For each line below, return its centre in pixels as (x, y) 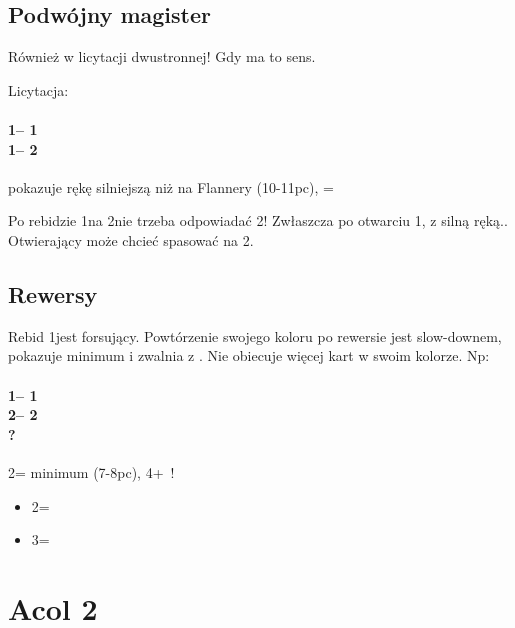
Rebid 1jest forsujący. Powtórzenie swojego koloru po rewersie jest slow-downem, (255, 335)
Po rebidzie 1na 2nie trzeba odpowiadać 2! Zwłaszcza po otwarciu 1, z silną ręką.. (258, 220)
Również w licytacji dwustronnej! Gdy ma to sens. (162, 56)
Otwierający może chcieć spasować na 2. (131, 239)
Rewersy (53, 293)
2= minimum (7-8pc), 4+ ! (91, 471)
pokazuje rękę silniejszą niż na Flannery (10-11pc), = (171, 186)
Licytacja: (38, 89)
